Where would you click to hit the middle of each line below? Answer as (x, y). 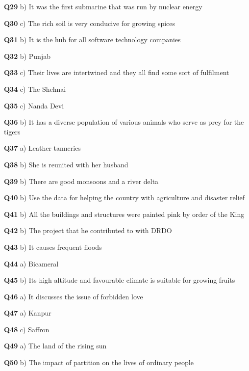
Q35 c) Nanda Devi (34, 105)
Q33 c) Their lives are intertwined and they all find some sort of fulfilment (117, 72)
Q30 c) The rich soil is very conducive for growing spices (90, 23)
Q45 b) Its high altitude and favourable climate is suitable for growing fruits (120, 280)
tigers (12, 131)
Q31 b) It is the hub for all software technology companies (92, 40)
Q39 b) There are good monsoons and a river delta (81, 181)
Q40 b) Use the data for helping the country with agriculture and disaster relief (124, 198)
